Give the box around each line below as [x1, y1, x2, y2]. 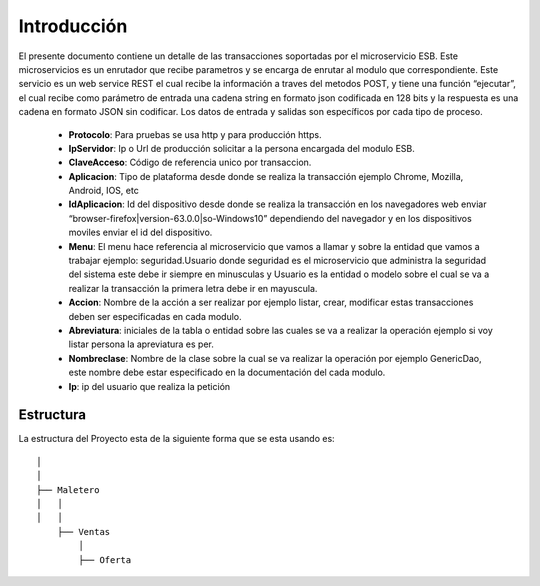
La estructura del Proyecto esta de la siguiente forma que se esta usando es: [18, 433, 335, 445]
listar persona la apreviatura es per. [68, 338, 214, 350]
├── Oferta [78, 554, 132, 565]
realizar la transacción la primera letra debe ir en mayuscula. [68, 282, 318, 294]
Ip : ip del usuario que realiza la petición [68, 380, 231, 392]
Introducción [18, 15, 128, 37]
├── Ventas [56, 526, 111, 537]
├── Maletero [36, 484, 100, 495]
